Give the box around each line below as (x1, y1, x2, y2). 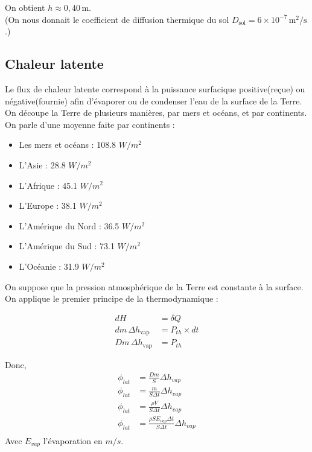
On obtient (5, 1, 45, 13)
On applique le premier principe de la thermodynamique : (5, 292, 218, 305)
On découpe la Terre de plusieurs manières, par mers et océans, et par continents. (5, 106, 307, 119)
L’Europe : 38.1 (19, 199, 77, 212)
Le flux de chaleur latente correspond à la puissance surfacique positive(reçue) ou (5, 82, 305, 95)
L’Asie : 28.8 (19, 158, 66, 171)
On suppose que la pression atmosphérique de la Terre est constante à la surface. (5, 280, 304, 293)
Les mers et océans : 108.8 (19, 138, 116, 151)
